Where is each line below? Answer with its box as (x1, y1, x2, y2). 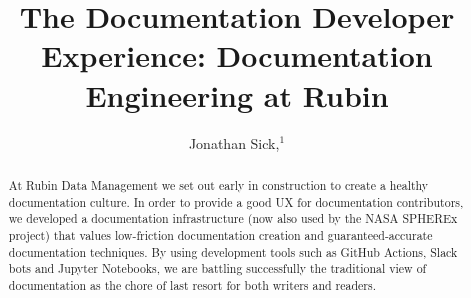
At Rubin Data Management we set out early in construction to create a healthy (8, 176, 429, 193)
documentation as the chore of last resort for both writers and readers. (8, 276, 377, 293)
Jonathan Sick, (188, 132, 280, 153)
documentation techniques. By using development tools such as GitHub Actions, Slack (8, 243, 458, 260)
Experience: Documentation (41, 35, 433, 76)
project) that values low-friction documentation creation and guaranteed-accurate (8, 226, 433, 243)
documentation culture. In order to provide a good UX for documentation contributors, (8, 193, 464, 210)
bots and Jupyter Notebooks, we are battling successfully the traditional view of (8, 260, 427, 277)
